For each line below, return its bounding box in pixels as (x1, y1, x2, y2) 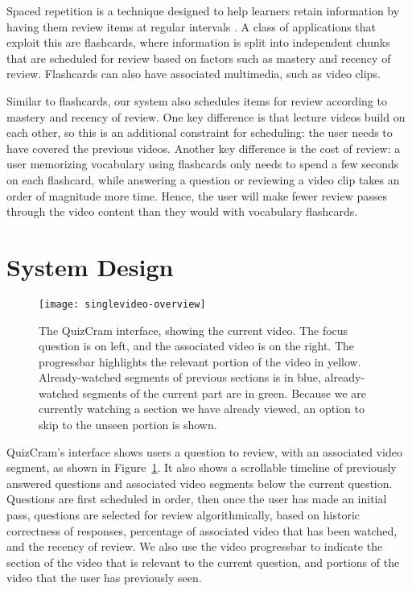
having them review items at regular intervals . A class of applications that (6, 18, 377, 35)
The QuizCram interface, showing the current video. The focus (39, 321, 348, 338)
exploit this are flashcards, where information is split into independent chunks (6, 34, 390, 51)
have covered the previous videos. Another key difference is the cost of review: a (6, 139, 401, 156)
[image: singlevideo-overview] (39, 298, 206, 310)
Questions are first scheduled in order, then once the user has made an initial (6, 490, 387, 507)
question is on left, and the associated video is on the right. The (39, 337, 355, 354)
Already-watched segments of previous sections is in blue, (39, 369, 321, 386)
